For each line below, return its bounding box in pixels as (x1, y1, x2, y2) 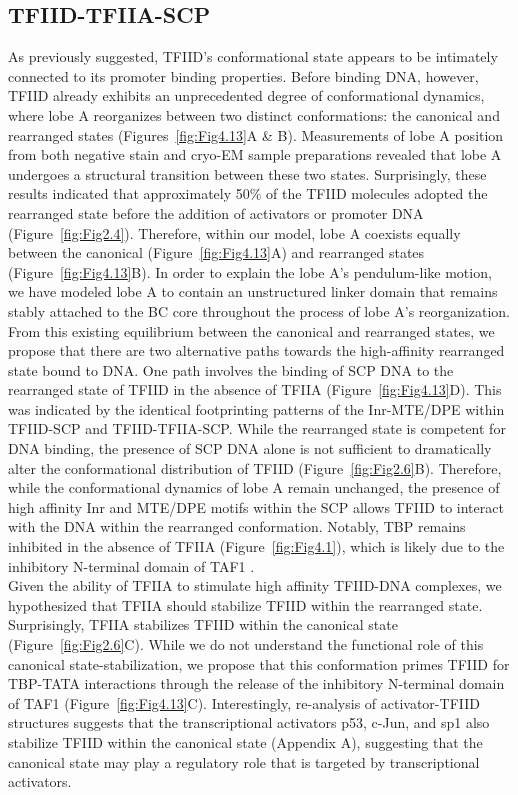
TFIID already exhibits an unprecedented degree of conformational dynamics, (8, 85, 485, 106)
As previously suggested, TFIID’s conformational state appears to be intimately (8, 46, 498, 67)
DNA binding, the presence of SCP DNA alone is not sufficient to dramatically (8, 438, 492, 459)
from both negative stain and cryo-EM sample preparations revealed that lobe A (8, 144, 502, 165)
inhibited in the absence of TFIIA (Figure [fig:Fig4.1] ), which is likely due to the (8, 536, 505, 557)
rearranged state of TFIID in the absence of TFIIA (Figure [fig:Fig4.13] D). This (8, 379, 502, 400)
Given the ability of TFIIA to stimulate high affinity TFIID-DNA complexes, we (8, 575, 502, 596)
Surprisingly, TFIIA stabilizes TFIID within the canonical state (8, 614, 398, 635)
